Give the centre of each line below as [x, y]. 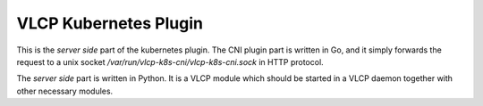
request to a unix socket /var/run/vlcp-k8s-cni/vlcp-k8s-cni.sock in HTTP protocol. [170, 61]
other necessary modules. [65, 91]
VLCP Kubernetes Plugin [110, 23]
